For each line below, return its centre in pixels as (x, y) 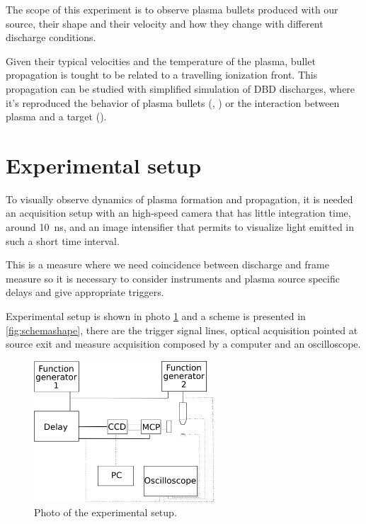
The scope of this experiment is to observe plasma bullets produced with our (172, 9)
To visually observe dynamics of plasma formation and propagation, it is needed (179, 199)
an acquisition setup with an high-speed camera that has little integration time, (178, 213)
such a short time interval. (63, 240)
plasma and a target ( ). (56, 116)
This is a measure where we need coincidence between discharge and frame (167, 264)
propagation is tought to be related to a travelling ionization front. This (162, 75)
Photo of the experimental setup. (105, 512)
